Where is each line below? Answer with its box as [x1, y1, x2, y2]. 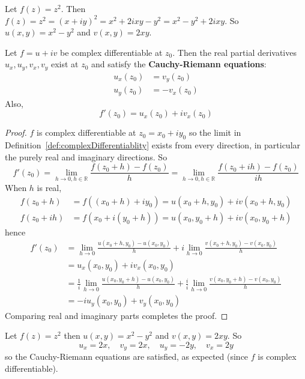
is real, [37, 181, 62, 194]
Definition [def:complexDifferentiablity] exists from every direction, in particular [5, 139, 301, 151]
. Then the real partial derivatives [172, 46, 297, 58]
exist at [50, 58, 79, 70]
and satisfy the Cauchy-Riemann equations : [91, 58, 267, 70]
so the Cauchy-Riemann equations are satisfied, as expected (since [5, 350, 249, 363]
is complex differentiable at [37, 126, 136, 139]
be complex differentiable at [60, 46, 163, 58]
